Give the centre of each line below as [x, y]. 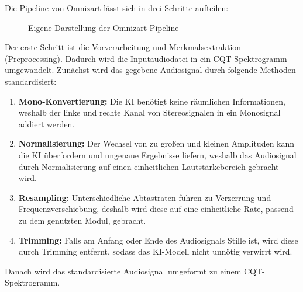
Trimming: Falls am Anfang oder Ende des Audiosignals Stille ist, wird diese [158, 240]
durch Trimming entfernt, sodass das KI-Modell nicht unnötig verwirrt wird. [155, 251]
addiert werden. [47, 124]
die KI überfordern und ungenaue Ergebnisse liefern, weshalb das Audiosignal [157, 154]
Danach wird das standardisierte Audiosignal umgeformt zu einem [123, 271]
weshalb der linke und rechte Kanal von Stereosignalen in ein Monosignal [149, 112]
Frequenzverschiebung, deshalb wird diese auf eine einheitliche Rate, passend [156, 209]
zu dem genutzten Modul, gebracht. [82, 220]
